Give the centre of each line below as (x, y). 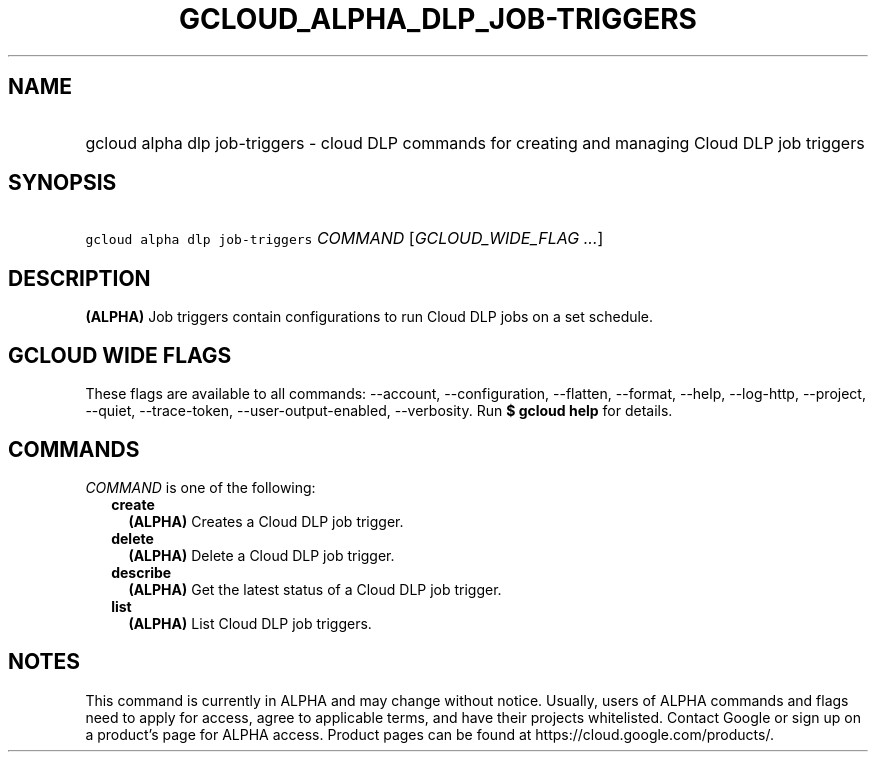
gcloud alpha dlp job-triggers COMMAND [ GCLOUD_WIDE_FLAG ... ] (344, 238)
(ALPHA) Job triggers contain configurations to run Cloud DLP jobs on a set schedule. (369, 317)
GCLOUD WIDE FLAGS (120, 355)
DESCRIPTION (79, 278)
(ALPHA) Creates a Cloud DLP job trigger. (266, 521)
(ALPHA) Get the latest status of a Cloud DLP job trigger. (315, 589)
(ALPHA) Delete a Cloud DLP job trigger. (261, 555)
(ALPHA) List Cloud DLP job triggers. (250, 623)
